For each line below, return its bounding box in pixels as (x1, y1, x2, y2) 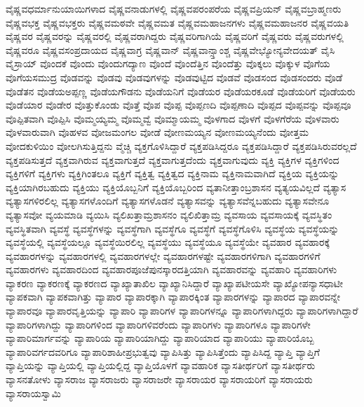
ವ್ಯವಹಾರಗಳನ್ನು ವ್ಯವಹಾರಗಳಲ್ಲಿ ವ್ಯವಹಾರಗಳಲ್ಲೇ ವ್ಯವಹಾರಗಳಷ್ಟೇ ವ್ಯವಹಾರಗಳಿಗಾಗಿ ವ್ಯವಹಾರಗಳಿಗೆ (6, 248, 321, 263)
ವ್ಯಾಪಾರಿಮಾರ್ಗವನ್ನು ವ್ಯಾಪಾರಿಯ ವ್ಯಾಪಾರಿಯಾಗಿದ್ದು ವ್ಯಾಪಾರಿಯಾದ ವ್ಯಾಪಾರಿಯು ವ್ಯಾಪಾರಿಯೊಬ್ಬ (6, 331, 314, 345)
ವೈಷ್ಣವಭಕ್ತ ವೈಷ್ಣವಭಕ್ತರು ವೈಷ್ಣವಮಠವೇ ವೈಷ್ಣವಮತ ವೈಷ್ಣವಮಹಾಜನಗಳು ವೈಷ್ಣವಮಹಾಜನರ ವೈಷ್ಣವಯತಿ (6, 15, 349, 29)
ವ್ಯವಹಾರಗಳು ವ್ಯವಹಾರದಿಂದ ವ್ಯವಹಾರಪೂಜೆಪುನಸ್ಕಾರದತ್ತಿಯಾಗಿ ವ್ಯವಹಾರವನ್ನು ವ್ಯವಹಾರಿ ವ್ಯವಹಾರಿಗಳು (6, 262, 337, 277)
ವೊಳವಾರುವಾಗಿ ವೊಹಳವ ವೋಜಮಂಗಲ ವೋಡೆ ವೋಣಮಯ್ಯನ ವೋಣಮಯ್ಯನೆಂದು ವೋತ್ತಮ (6, 125, 309, 139)
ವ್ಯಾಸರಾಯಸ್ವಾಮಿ (6, 385, 61, 400)
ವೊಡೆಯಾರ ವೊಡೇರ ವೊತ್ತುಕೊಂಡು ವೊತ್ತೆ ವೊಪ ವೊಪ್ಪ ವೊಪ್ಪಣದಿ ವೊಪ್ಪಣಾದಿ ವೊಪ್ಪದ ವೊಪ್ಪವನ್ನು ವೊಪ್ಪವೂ (6, 97, 351, 112)
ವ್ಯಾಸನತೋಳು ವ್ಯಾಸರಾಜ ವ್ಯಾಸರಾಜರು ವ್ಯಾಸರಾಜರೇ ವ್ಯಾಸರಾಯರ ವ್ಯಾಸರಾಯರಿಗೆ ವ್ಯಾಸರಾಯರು (6, 372, 313, 387)
